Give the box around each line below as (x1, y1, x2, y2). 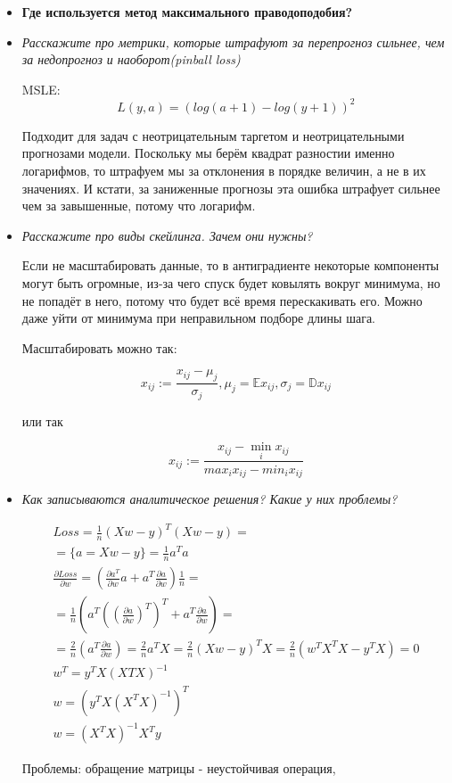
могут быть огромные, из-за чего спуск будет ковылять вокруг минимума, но (21, 274, 440, 293)
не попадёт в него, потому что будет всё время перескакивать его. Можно (21, 291, 423, 309)
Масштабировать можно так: (21, 338, 177, 357)
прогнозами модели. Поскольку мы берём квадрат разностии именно (21, 144, 395, 162)
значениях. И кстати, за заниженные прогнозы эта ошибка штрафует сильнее (21, 178, 440, 197)
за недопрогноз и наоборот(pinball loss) (21, 50, 241, 69)
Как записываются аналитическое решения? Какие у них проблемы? (21, 489, 398, 507)
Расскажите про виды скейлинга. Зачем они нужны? (21, 226, 313, 244)
